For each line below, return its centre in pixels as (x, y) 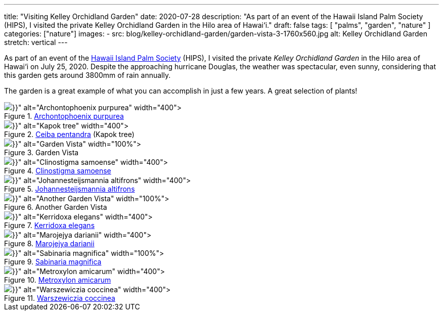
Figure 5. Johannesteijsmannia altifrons (70, 189)
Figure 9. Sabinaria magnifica (53, 262)
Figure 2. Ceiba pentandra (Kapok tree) (69, 134)
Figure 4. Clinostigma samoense (58, 171)
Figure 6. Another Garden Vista (56, 207)
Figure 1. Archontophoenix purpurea (64, 116)
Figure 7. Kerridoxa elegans (50, 225)
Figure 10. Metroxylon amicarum (58, 280)
